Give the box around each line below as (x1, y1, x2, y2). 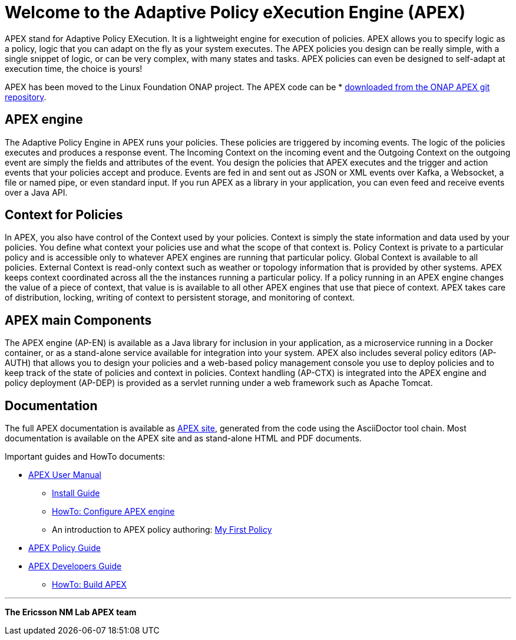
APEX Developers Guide (28, 561, 122, 572)
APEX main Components (5, 312, 152, 328)
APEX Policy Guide (28, 543, 101, 553)
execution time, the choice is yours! (5, 63, 143, 74)
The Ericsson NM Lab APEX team (5, 607, 137, 618)
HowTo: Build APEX (52, 579, 127, 590)
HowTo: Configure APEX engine (52, 506, 175, 517)
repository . (5, 91, 47, 102)
